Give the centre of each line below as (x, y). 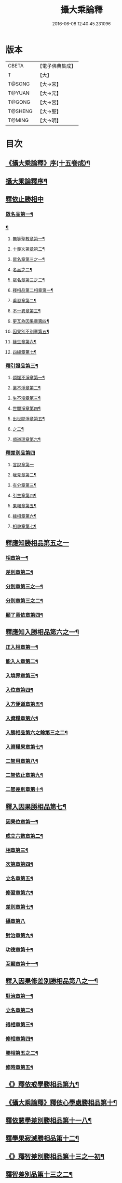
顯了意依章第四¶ (24, 615)
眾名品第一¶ (19, 214)
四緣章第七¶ (24, 352)
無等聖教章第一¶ (29, 239)
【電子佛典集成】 (57, 66)
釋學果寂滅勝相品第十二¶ (42, 1139)
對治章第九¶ (19, 936)
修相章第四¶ (19, 1039)
